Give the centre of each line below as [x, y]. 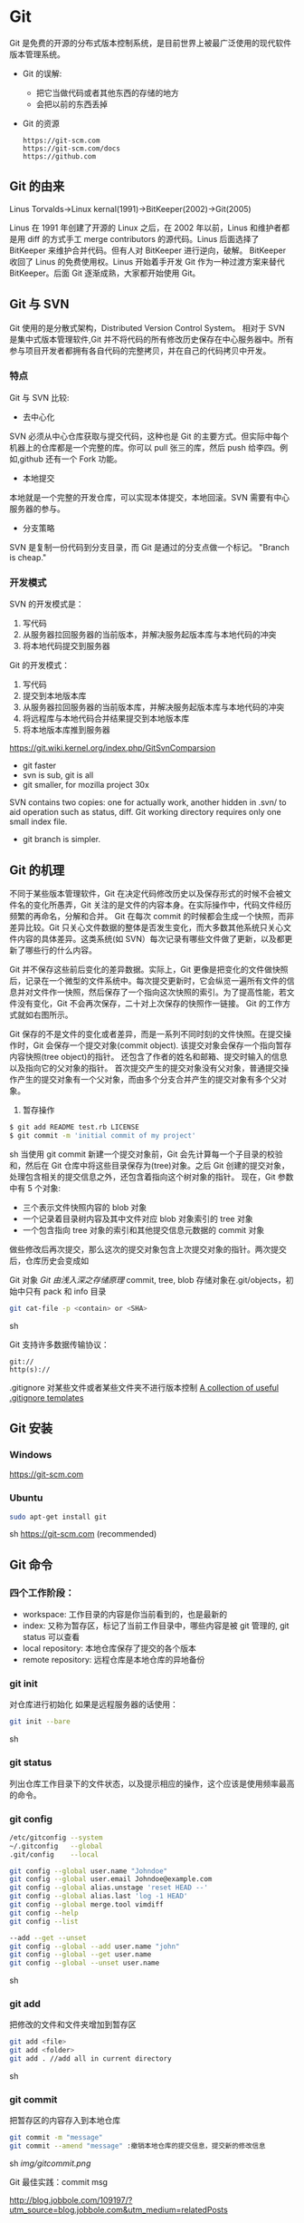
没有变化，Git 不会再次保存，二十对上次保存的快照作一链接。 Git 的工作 [150, 1003]
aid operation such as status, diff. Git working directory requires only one [146, 812]
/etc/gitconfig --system [56, 1838]
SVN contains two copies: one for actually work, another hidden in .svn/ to [148, 802]
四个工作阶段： [42, 1593]
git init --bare [40, 1722]
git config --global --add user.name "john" [95, 1946]
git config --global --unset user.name [85, 1963]
